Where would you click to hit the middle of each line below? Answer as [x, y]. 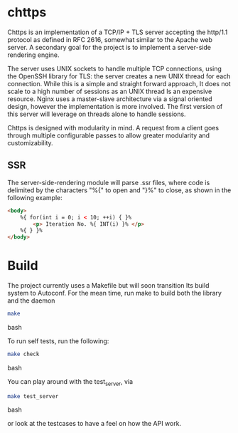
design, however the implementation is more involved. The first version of [115, 106]
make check [23, 354]
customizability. [30, 142]
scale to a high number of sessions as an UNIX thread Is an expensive [110, 91]
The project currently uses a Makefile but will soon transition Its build [108, 286]
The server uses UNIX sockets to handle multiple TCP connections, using [115, 68]
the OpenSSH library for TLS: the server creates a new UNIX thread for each [119, 76]
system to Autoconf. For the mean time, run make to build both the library [115, 293]
